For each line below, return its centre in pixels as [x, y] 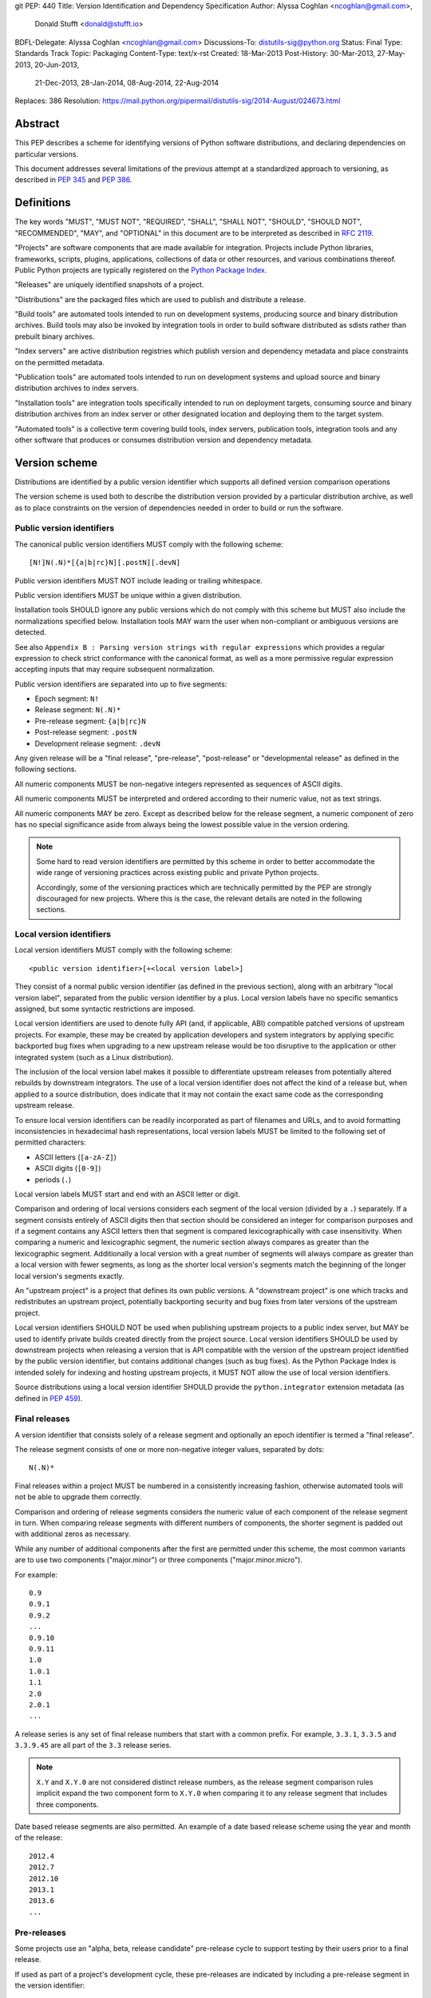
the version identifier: [50, 1985]
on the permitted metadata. [60, 362]
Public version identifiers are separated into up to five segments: [121, 684]
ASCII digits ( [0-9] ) [68, 1168]
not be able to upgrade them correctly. [78, 1497]
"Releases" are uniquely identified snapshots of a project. [109, 285]
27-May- [391, 54]
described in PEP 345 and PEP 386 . [73, 180]
